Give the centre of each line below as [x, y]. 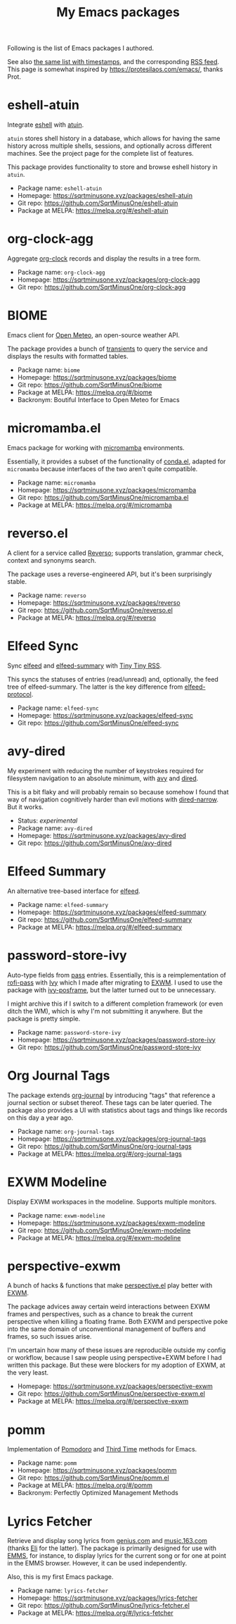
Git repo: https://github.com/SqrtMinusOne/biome [90, 385]
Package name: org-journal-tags [66, 1131]
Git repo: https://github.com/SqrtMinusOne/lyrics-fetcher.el [103, 1606]
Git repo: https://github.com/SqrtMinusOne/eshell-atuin [98, 203]
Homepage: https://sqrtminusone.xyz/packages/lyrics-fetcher [107, 1598]
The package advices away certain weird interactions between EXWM [109, 1306]
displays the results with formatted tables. [68, 356]
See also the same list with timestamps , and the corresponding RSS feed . [113, 62]
